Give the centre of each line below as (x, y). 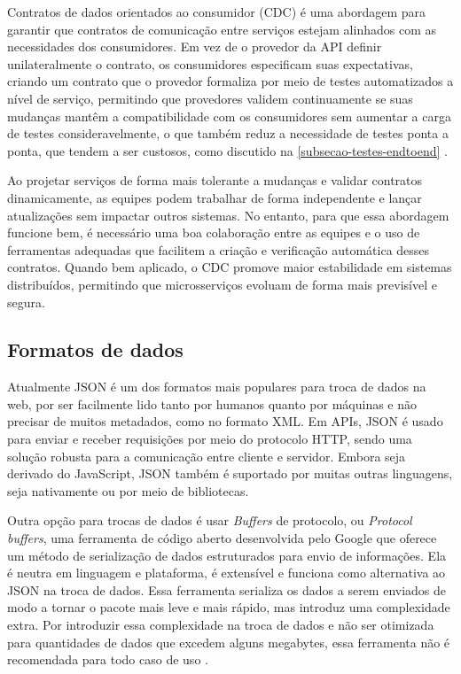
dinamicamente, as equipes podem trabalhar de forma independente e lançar (215, 197)
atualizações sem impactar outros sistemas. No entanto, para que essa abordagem (228, 215)
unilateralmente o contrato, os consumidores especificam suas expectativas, (210, 63)
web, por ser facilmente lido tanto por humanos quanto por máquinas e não (212, 403)
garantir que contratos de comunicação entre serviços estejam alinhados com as (222, 29)
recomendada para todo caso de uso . (108, 659)
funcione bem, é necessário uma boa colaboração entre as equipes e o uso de (214, 232)
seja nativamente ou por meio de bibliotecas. (128, 490)
